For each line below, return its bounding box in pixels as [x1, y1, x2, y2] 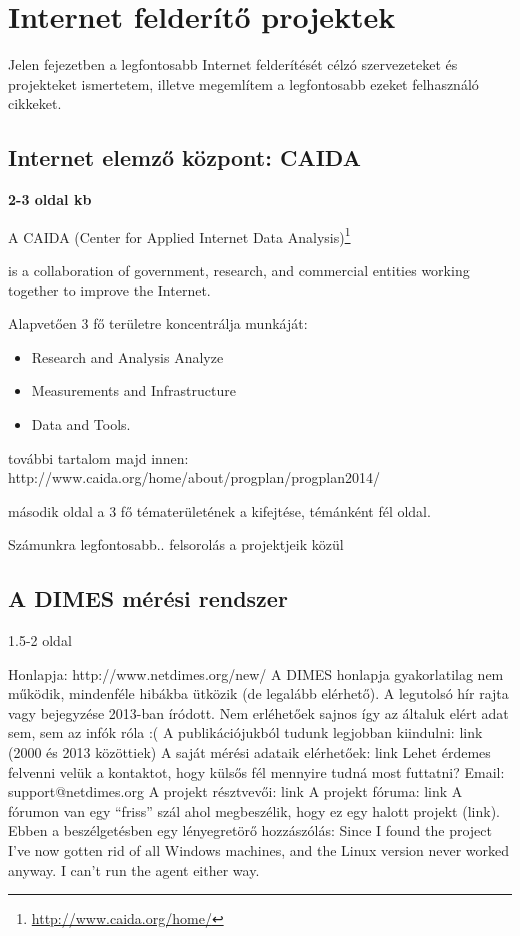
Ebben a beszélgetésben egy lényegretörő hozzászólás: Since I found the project [8, 820, 492, 841]
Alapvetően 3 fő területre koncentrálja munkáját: [8, 313, 308, 334]
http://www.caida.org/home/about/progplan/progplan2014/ [8, 467, 380, 488]
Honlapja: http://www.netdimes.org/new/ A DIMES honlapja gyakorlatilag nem [8, 663, 504, 684]
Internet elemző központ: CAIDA [8, 142, 361, 173]
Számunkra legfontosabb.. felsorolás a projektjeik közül [8, 534, 344, 555]
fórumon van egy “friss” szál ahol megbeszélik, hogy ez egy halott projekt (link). [8, 800, 500, 821]
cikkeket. [8, 93, 62, 114]
